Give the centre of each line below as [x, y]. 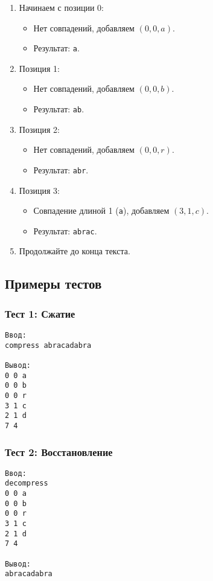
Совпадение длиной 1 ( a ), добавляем [101, 210]
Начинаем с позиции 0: [61, 7]
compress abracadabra [48, 345]
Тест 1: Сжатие [40, 313]
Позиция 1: [39, 68]
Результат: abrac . [65, 230]
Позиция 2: [39, 129]
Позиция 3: [39, 190]
